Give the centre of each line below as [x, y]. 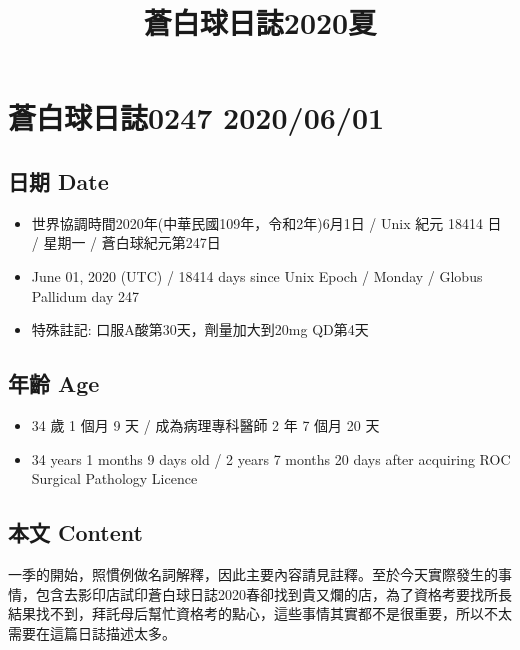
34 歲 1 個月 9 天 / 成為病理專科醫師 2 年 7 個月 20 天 [205, 424]
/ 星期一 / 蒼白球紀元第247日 [126, 242]
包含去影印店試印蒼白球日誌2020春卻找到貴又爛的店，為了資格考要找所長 [273, 593]
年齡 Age [54, 383]
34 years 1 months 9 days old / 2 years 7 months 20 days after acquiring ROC [271, 458]
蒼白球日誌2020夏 [260, 22]
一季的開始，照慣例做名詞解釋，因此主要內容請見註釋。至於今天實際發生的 [253, 573]
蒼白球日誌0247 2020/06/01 [196, 117]
